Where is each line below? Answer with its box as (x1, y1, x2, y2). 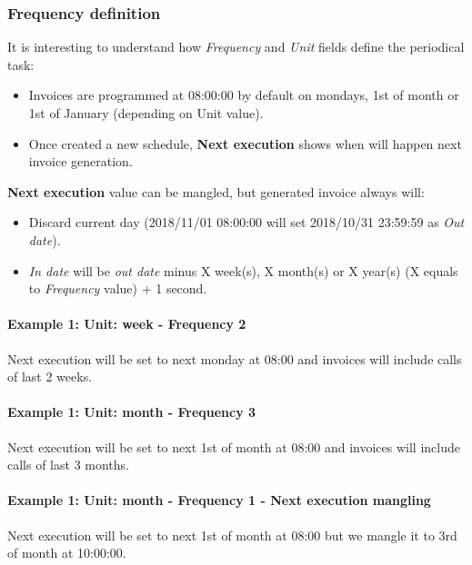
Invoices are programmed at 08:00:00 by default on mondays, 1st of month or (28, 85, 459, 104)
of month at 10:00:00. (7, 543, 126, 562)
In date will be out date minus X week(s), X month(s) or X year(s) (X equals (28, 261, 458, 280)
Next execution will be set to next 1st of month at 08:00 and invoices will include (7, 437, 460, 456)
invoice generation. (28, 152, 133, 171)
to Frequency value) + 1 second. (28, 279, 207, 298)
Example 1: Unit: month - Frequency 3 (7, 402, 256, 421)
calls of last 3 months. (7, 455, 129, 474)
